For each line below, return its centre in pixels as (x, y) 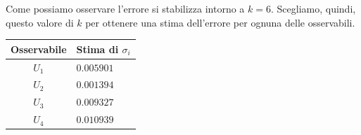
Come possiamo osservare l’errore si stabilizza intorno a (125, 8)
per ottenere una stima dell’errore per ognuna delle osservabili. (220, 22)
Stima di (97, 49)
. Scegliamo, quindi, (313, 8)
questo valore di (40, 22)
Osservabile (39, 49)
